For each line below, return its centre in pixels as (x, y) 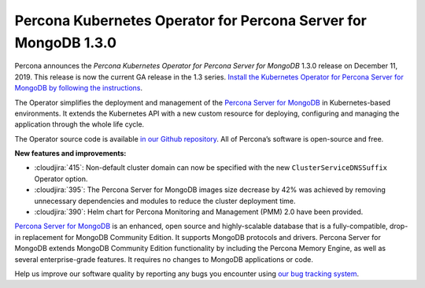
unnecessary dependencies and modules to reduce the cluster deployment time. (165, 201)
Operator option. (61, 179)
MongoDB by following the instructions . (79, 88)
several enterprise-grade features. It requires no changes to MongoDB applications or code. (164, 259)
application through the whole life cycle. (79, 124)
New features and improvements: (70, 153)
